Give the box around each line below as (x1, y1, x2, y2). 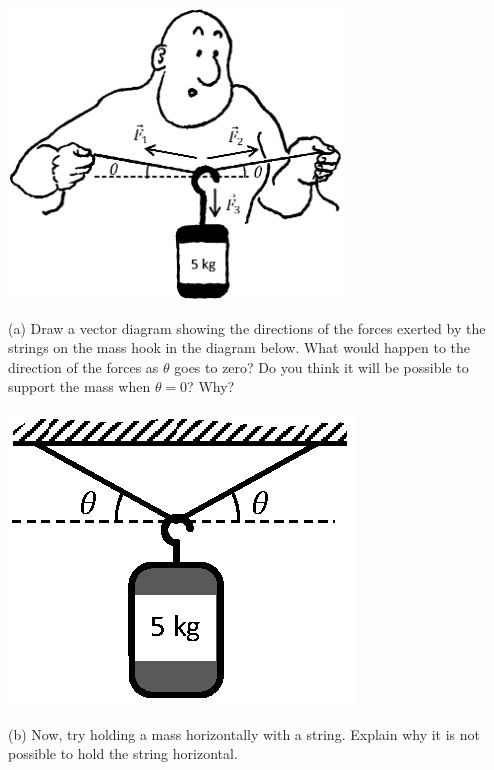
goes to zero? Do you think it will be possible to (174, 356, 469, 377)
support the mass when (8, 376, 151, 397)
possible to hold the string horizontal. (8, 743, 238, 764)
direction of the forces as (8, 356, 159, 377)
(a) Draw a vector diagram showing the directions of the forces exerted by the (8, 317, 486, 338)
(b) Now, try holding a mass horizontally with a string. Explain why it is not (8, 723, 480, 744)
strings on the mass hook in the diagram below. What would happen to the (8, 337, 471, 358)
